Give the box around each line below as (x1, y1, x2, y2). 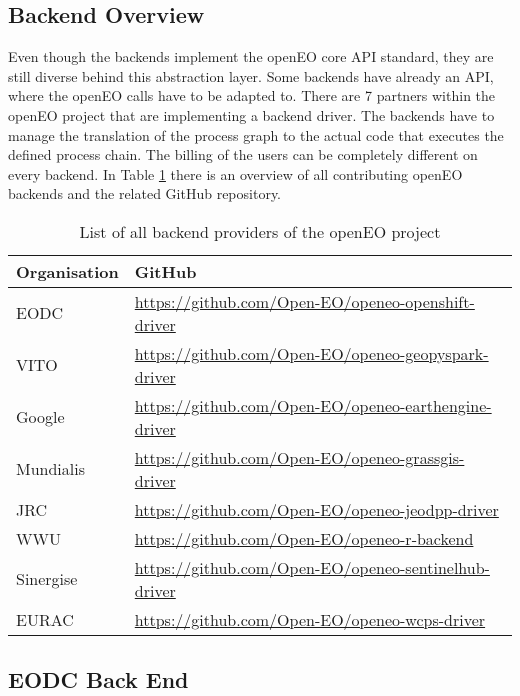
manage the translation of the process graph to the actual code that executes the (8, 124, 504, 145)
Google (16, 405, 65, 429)
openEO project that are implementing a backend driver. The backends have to (8, 104, 495, 125)
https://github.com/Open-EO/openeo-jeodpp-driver (134, 497, 499, 521)
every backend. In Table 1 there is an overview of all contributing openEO (8, 163, 463, 184)
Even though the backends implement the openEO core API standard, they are (8, 46, 494, 67)
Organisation (16, 259, 119, 283)
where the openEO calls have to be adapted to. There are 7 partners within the (8, 85, 496, 106)
